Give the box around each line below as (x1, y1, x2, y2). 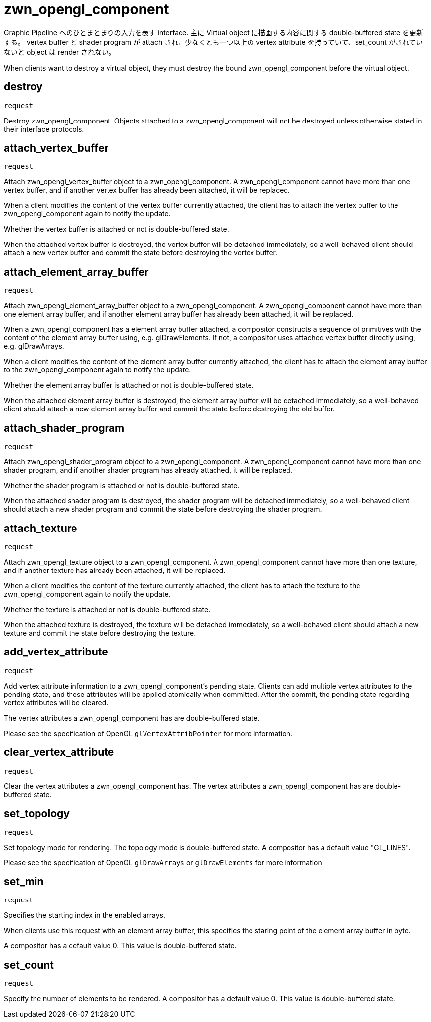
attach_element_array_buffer (4, 265, 149, 278)
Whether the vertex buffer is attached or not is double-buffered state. (4, 225, 229, 234)
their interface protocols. (4, 124, 84, 133)
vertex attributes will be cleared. (4, 698, 108, 707)
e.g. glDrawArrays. (4, 342, 64, 351)
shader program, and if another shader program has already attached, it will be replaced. (4, 466, 292, 475)
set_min (4, 875, 44, 888)
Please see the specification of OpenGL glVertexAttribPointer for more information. (4, 729, 293, 737)
